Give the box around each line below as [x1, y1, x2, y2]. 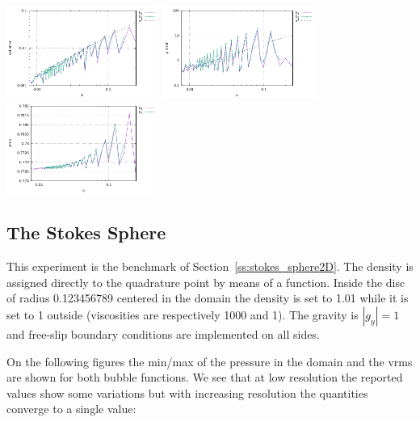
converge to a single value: [6, 400, 136, 417]
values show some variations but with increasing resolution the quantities [6, 384, 368, 401]
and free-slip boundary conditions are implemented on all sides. [6, 325, 320, 342]
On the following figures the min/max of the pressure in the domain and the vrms [6, 352, 413, 369]
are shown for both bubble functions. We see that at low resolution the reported [6, 369, 403, 386]
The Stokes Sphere [6, 220, 166, 245]
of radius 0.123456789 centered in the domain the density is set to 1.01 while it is [6, 289, 409, 306]
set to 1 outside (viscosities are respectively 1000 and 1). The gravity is [6, 306, 359, 323]
